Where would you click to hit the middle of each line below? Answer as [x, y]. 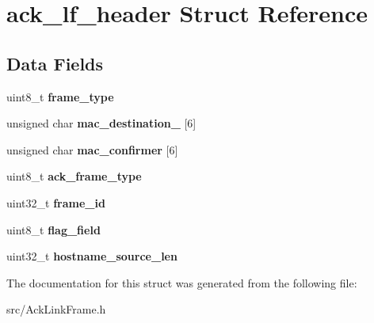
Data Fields [55, 63]
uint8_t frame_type [60, 96]
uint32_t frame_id [56, 202]
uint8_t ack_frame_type [74, 176]
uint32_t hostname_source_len [92, 256]
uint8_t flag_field [53, 229]
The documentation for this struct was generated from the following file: [182, 282]
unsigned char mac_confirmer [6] [92, 149]
